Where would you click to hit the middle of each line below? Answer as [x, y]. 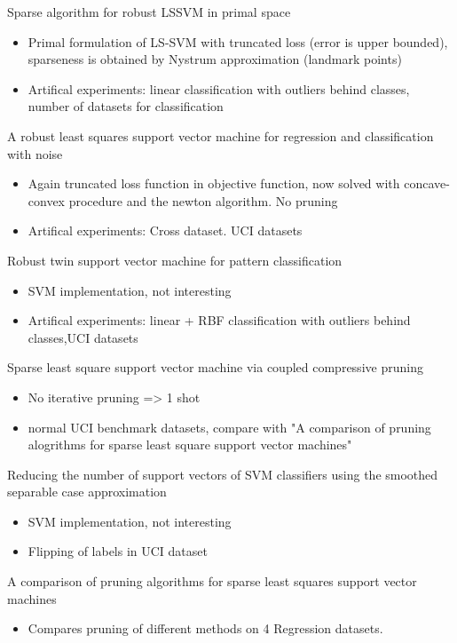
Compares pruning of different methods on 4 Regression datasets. [205, 628]
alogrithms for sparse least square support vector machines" [190, 445]
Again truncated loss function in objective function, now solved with [214, 183]
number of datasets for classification [126, 106]
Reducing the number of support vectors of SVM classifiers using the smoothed [223, 474]
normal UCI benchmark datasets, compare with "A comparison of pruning [229, 427]
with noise [35, 153]
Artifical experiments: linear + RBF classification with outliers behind [219, 320]
